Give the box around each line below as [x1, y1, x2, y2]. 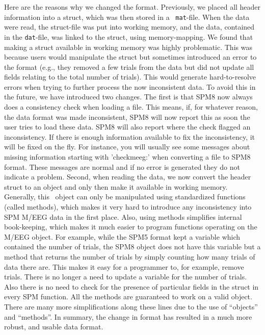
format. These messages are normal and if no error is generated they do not [4, 161, 241, 172]
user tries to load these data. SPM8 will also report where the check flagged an [4, 121, 251, 132]
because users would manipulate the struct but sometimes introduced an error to [4, 51, 257, 62]
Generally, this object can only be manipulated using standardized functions [4, 191, 246, 202]
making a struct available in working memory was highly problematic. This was [4, 41, 252, 52]
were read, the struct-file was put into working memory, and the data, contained [4, 21, 255, 32]
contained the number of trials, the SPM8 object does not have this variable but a [4, 241, 261, 252]
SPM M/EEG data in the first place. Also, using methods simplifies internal [4, 211, 242, 222]
